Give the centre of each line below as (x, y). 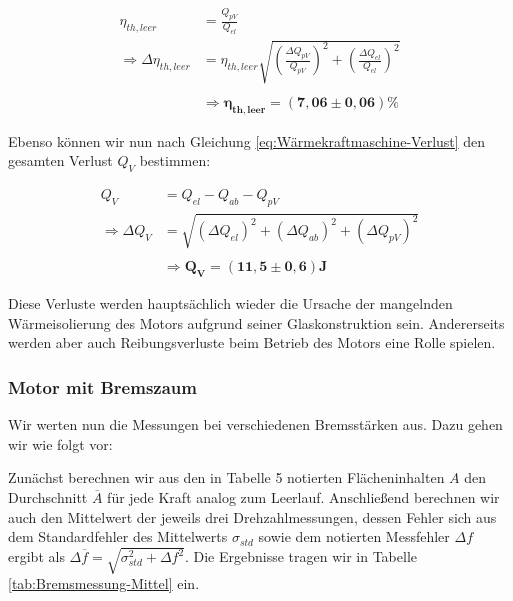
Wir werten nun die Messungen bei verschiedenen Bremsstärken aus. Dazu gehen (255, 424)
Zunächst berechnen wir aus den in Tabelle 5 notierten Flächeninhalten (226, 477)
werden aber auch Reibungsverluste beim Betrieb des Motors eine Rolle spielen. (252, 342)
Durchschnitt (48, 496)
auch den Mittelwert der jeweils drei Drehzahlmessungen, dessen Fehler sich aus (252, 516)
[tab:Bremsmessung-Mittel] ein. (104, 583)
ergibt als (36, 556)
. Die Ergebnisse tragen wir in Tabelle (301, 556)
